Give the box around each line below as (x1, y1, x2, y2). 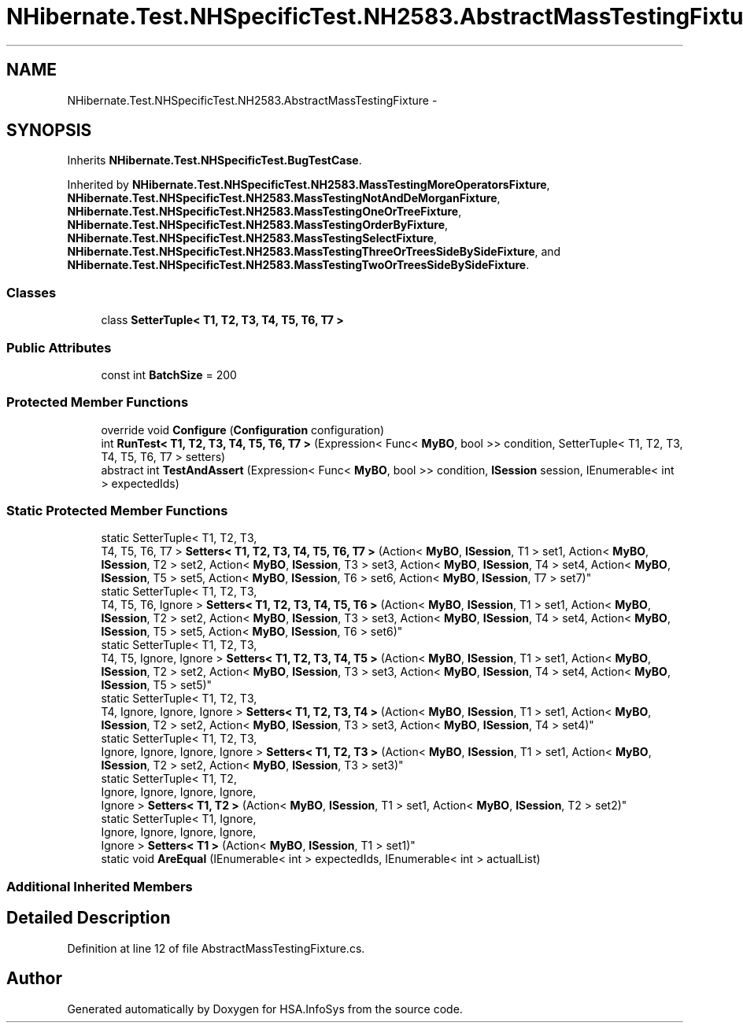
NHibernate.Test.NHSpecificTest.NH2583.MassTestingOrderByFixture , (67, 218, 449, 232)
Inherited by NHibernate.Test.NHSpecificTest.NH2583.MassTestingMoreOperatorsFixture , (67, 178, 550, 192)
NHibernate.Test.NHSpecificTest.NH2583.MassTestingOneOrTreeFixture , (67, 205, 462, 219)
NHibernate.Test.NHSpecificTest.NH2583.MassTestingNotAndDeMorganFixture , (67, 191, 501, 205)
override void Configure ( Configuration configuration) (101, 422, 385, 437)
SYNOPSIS (6, 120, 92, 141)
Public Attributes (6, 339, 112, 356)
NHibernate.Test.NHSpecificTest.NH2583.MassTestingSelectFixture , (67, 231, 438, 245)
